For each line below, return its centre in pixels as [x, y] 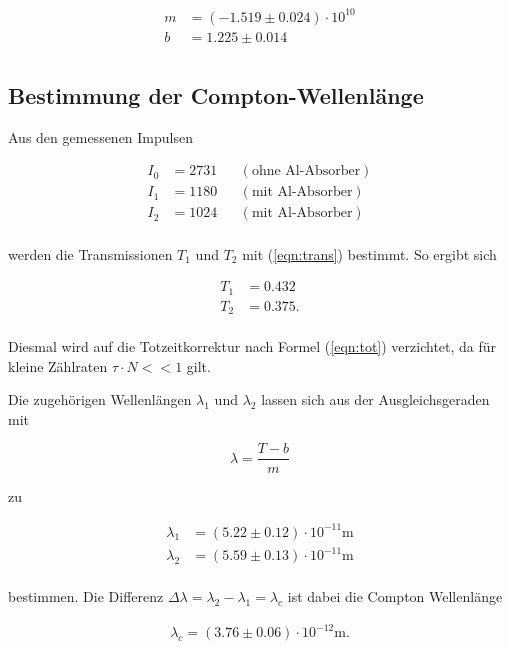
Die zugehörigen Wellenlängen [100, 399]
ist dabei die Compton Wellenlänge [395, 596]
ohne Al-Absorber [306, 171]
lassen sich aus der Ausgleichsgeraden [375, 399]
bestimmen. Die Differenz [86, 596]
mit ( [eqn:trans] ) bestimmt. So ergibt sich [369, 253]
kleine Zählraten [58, 365]
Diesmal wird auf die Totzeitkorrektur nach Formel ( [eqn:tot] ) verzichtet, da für [252, 346]
